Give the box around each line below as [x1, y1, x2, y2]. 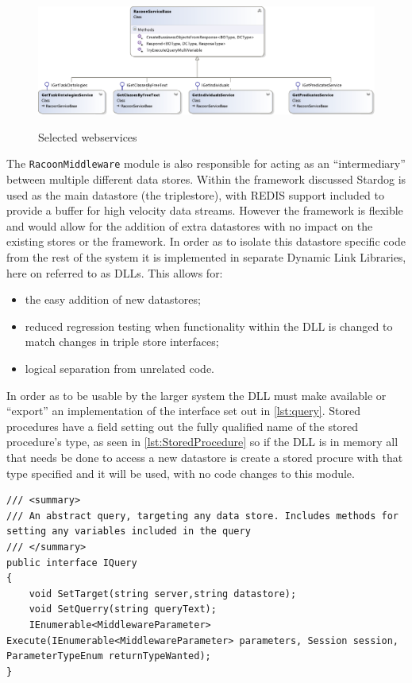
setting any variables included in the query [6, 526, 251, 537]
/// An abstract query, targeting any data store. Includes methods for [6, 510, 399, 522]
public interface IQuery [6, 557, 137, 569]
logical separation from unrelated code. [25, 360, 215, 376]
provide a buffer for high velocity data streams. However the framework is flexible [6, 202, 403, 219]
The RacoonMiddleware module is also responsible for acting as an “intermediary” [6, 155, 406, 172]
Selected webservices [38, 128, 137, 145]
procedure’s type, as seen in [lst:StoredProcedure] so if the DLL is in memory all [6, 433, 399, 450]
